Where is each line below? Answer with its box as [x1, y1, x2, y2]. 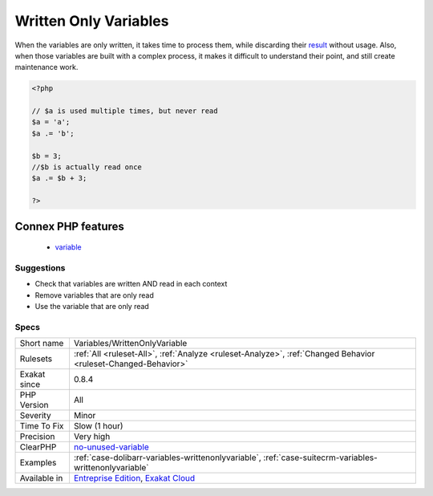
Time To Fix [19, 421, 64, 432]
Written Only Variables [14, 12, 169, 30]
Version [19, 400, 49, 411]
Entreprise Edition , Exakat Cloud [73, 473, 196, 484]
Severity [19, 410, 51, 421]
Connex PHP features [14, 219, 124, 233]
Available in [19, 473, 63, 484]
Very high [73, 431, 111, 442]
